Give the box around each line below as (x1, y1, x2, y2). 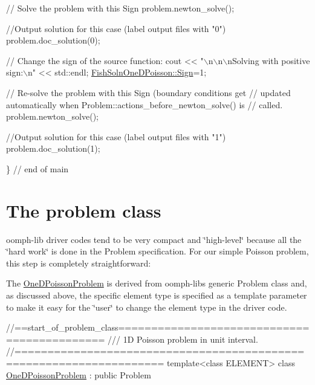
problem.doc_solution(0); (6, 34, 100, 47)
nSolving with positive (227, 54, 310, 66)
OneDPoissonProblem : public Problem (6, 368, 151, 381)
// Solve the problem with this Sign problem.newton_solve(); (6, 2, 235, 14)
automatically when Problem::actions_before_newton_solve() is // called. (6, 98, 283, 111)
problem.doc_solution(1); (6, 142, 100, 155)
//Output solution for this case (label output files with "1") (6, 130, 226, 143)
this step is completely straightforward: (6, 256, 151, 269)
